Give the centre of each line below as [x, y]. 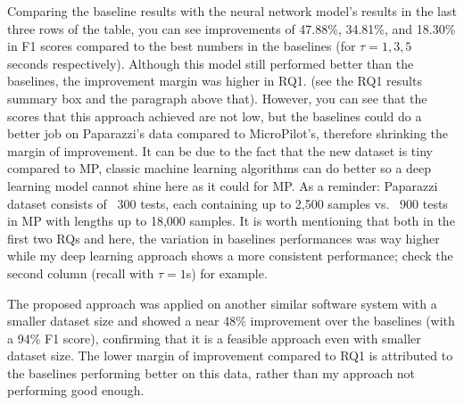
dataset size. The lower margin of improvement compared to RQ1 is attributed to [230, 355]
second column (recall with [81, 273]
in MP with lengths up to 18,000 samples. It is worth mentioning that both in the [231, 221]
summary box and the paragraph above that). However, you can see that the [217, 98]
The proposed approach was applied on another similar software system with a [222, 303]
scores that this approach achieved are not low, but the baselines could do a [215, 116]
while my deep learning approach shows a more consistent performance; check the [230, 256]
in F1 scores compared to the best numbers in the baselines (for [182, 46]
